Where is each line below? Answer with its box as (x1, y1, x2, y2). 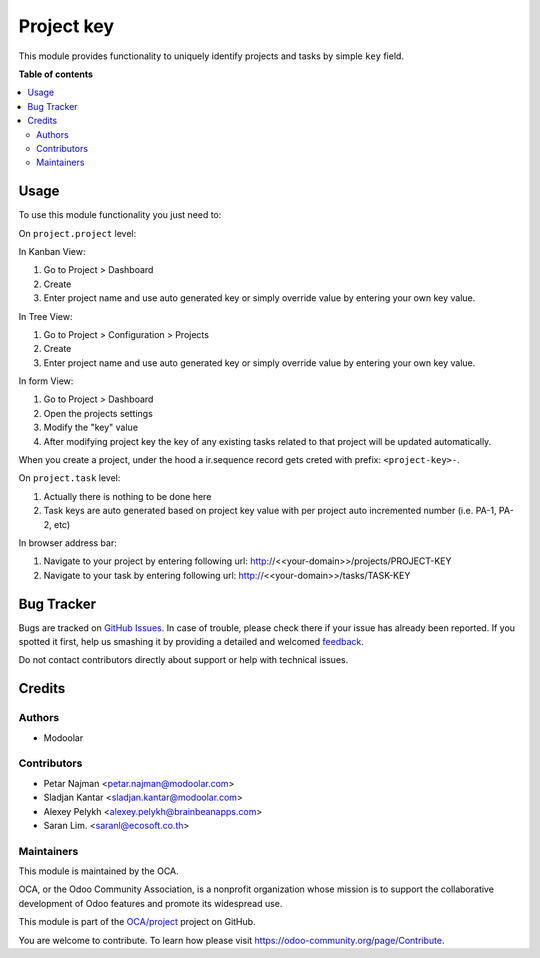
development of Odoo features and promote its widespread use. (18, 897, 283, 909)
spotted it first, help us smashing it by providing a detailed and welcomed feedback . (18, 636, 365, 648)
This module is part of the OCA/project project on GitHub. (18, 916, 256, 928)
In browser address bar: (18, 537, 117, 549)
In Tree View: (18, 310, 73, 322)
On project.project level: (18, 227, 137, 239)
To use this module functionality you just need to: (18, 209, 222, 221)
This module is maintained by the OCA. (18, 865, 179, 877)
